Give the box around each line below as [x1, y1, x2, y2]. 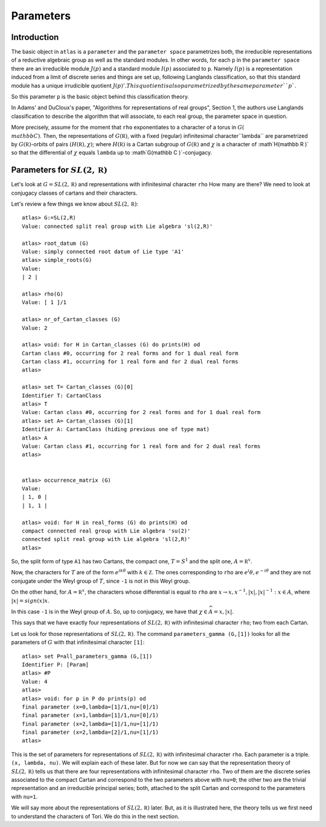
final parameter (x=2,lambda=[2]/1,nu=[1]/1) [22, 729, 159, 736]
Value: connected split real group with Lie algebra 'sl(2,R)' [22, 222, 213, 230]
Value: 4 [22, 678, 48, 685]
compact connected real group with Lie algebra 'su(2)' [22, 527, 191, 534]
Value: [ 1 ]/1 [22, 299, 67, 306]
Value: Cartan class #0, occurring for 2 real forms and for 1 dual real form [22, 409, 261, 416]
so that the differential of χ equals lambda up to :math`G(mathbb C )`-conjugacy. [11, 149, 213, 157]
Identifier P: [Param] [22, 661, 89, 668]
